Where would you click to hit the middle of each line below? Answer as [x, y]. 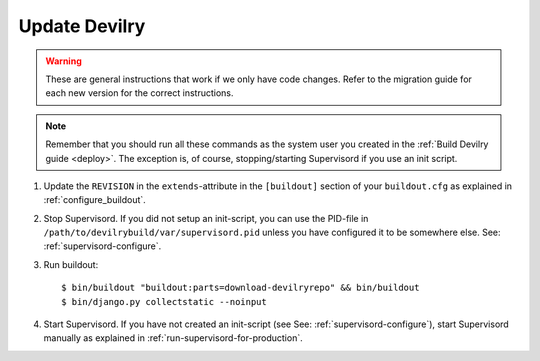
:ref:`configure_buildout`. [95, 200]
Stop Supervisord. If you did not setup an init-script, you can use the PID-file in [206, 218]
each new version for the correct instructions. [139, 93]
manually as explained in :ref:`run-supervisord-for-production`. [173, 338]
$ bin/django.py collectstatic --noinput [164, 301]
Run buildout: [71, 264]
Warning [63, 61]
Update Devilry [82, 26]
